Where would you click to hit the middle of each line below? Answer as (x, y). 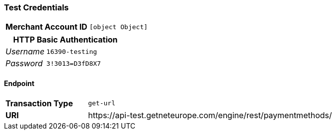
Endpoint (19, 83)
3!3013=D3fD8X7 (74, 63)
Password (24, 64)
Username (25, 52)
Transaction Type (39, 103)
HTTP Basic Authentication (65, 40)
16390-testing (72, 51)
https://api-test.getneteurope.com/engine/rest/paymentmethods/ (210, 115)
